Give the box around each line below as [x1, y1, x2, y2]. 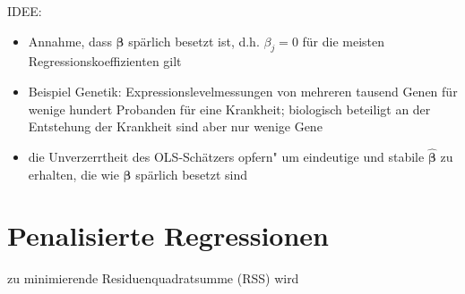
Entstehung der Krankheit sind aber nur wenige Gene [28, 117, 323, 136]
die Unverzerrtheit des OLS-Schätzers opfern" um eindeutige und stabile [28, 147, 425, 165]
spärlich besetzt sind [135, 164, 248, 183]
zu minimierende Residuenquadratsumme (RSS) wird [7, 269, 299, 288]
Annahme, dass [28, 31, 112, 50]
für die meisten [302, 31, 385, 50]
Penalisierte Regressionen [7, 217, 329, 254]
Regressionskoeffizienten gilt [28, 52, 182, 71]
